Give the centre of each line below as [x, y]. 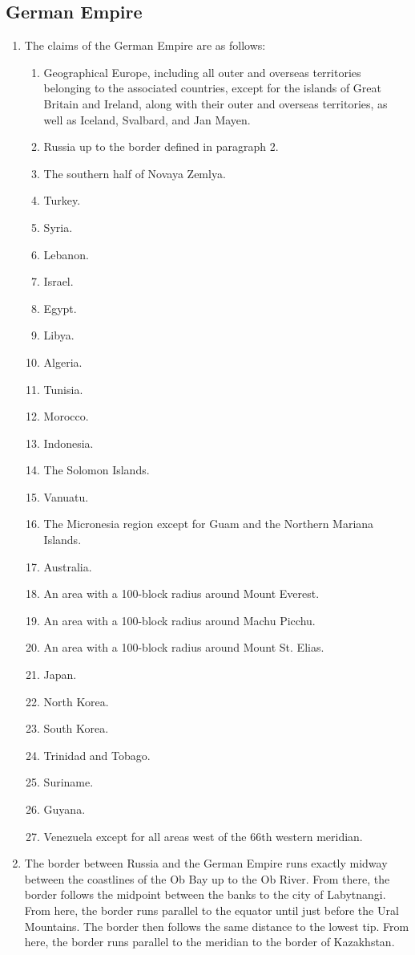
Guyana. [64, 809]
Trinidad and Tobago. [97, 755]
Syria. [58, 227]
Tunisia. [63, 389]
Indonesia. [68, 443]
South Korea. [76, 728]
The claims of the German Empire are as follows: [145, 45]
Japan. [60, 675]
